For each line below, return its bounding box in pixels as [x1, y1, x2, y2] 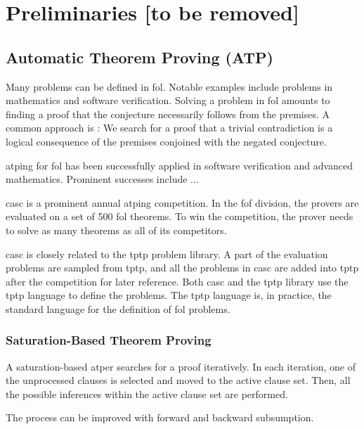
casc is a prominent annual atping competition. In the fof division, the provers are [6, 195, 359, 210]
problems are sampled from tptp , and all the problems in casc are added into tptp [6, 260, 359, 275]
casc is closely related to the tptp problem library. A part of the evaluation [6, 246, 328, 261]
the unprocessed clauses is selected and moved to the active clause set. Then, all [6, 373, 351, 388]
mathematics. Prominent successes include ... [6, 172, 199, 186]
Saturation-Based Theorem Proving [6, 331, 212, 349]
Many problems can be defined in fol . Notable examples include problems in [6, 79, 333, 94]
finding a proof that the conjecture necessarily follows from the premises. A [6, 106, 330, 121]
